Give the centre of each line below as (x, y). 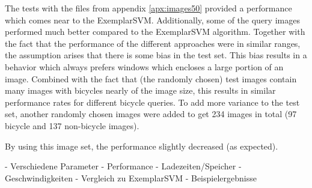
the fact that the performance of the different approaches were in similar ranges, (153, 43)
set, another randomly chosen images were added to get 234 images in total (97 (151, 114)
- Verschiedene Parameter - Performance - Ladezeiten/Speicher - (123, 166)
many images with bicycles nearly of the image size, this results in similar (140, 90)
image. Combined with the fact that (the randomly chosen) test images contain (151, 78)
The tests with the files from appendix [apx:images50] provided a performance (148, 8)
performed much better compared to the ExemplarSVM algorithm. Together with (155, 32)
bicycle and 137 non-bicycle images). (72, 125)
